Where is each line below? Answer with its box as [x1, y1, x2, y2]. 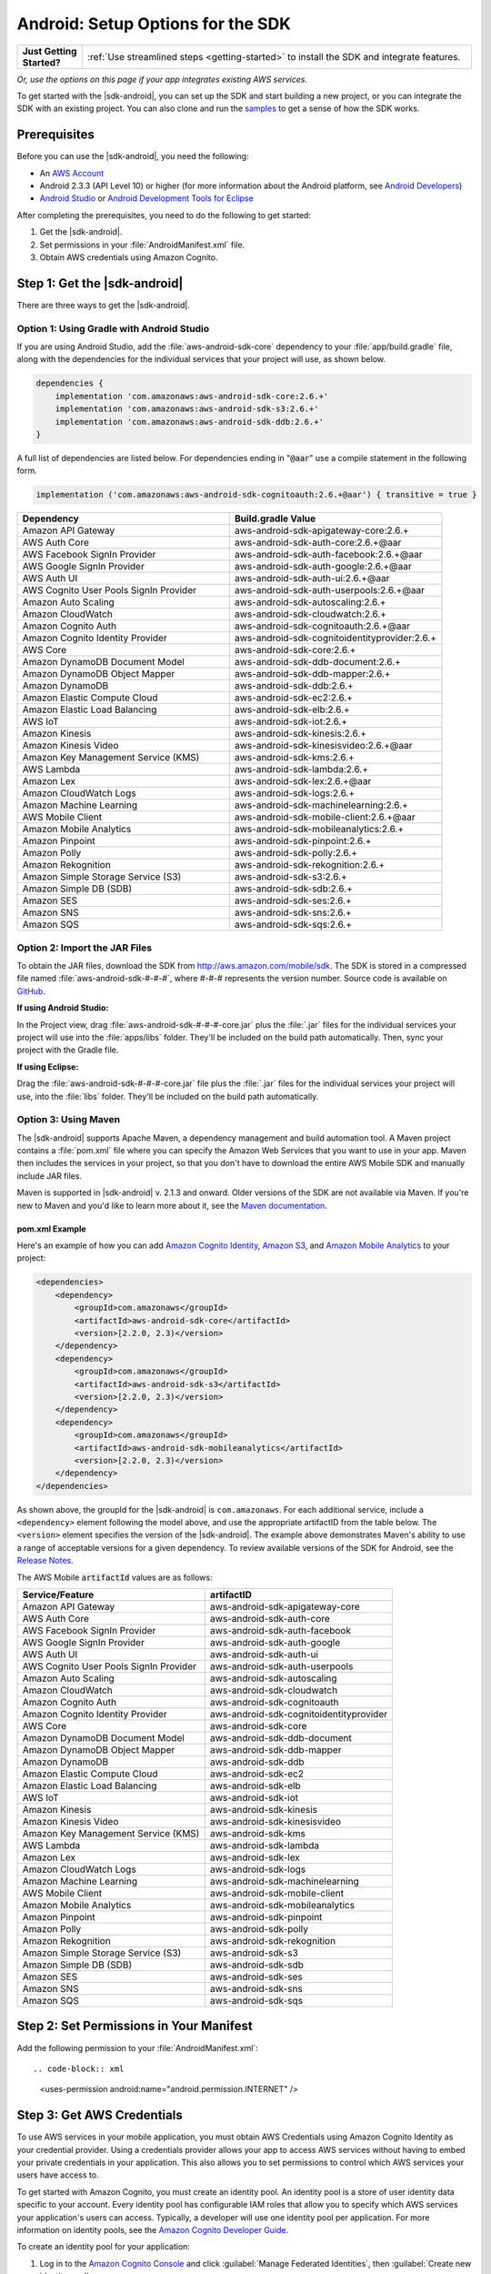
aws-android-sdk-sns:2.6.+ [235, 906, 352, 919]
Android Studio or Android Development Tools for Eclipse [39, 193, 254, 204]
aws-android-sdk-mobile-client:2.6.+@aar [235, 810, 416, 823]
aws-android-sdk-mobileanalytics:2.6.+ [235, 823, 405, 836]
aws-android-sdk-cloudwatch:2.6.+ [235, 608, 386, 620]
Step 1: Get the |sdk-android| [16, 276, 184, 291]
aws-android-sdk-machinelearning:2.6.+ [235, 799, 408, 811]
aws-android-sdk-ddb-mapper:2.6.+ [235, 668, 391, 680]
